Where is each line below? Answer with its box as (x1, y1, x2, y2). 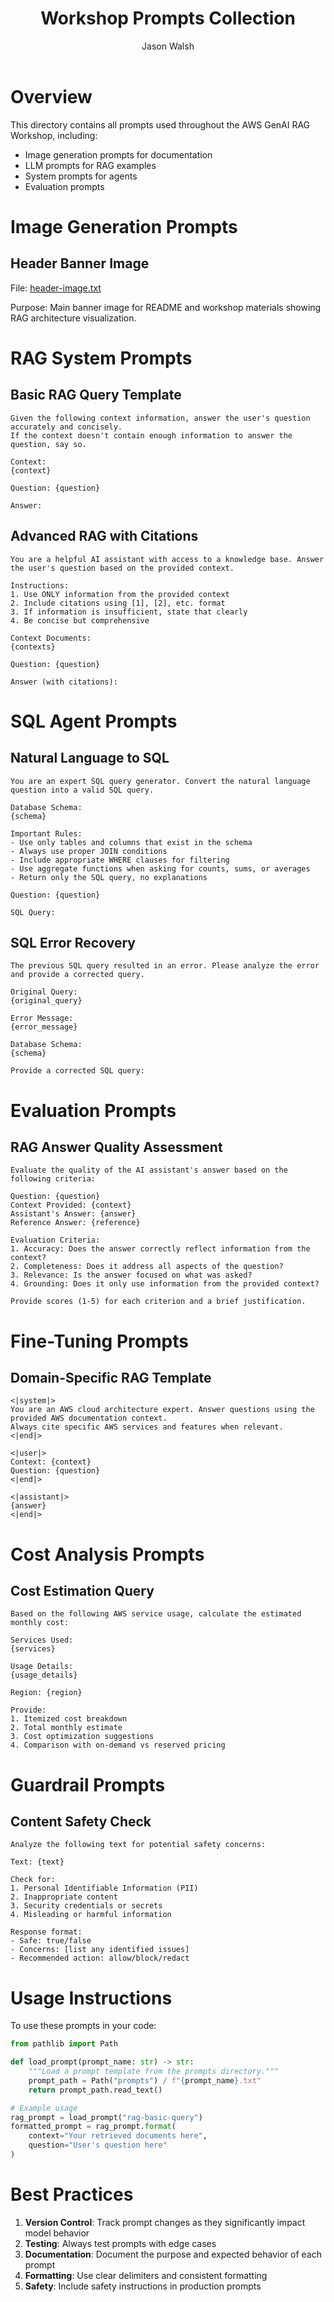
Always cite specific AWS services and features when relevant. (10, 1422, 284, 1432)
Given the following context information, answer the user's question (10, 413, 311, 423)
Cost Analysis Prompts (10, 1543, 205, 1566)
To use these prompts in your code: (10, 2020, 157, 2032)
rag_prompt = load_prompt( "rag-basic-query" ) (10, 2112, 203, 2122)
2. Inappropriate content (10, 1892, 118, 1902)
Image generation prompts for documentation (24, 148, 213, 161)
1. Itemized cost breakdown (10, 1714, 128, 1724)
